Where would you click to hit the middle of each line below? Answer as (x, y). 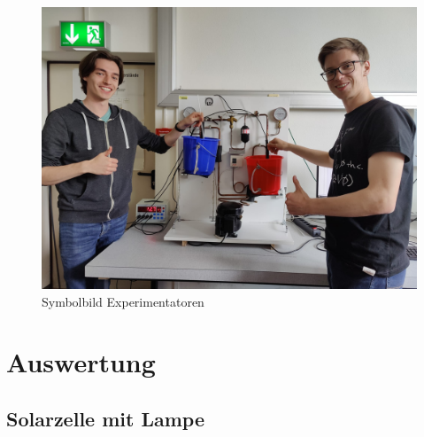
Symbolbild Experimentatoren (123, 301)
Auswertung (81, 362)
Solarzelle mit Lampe (105, 418)
